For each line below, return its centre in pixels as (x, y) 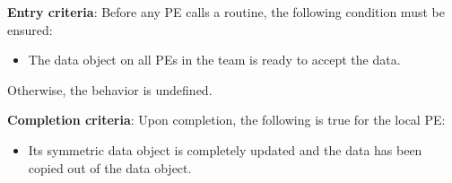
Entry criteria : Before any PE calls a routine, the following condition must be (226, 12)
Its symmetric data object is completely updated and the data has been (225, 149)
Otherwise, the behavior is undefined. (110, 89)
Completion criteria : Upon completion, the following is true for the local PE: (226, 120)
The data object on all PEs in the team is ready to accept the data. (214, 60)
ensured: (30, 29)
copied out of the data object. (110, 167)
